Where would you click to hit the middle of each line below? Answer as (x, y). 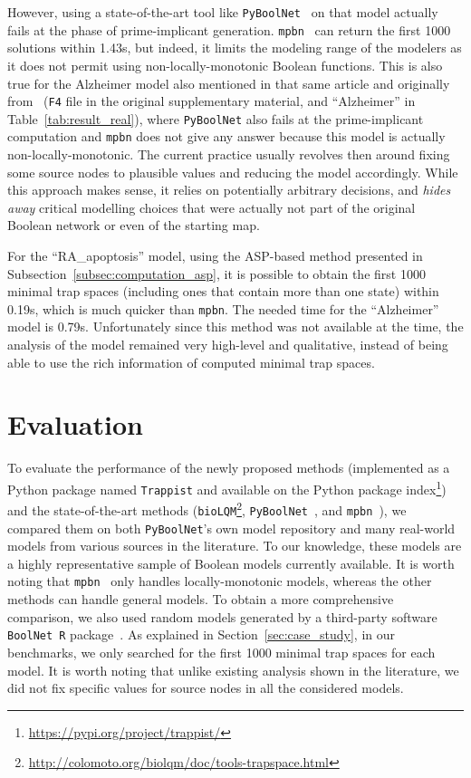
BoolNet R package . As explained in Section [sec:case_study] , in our (202, 634)
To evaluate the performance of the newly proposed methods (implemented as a (229, 468)
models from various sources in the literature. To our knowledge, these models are (235, 546)
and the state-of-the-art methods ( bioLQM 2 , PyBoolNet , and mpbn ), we (207, 509)
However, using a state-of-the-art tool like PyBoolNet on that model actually (223, 12)
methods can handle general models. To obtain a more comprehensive (201, 599)
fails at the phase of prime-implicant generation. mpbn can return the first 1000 (229, 29)
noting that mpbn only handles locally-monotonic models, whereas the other (220, 581)
